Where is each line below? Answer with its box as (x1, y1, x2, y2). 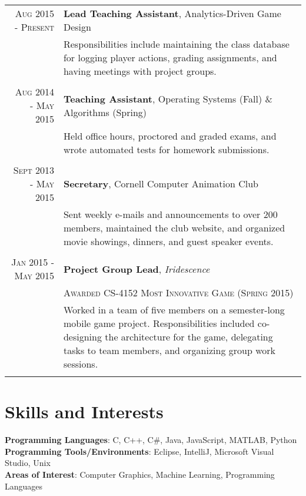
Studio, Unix (5, 457, 51, 469)
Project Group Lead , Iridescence (63, 262, 210, 276)
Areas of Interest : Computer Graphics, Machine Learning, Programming (5, 468, 275, 480)
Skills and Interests (5, 399, 164, 424)
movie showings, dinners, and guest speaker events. (63, 234, 274, 248)
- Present (15, 20, 54, 34)
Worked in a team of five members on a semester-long (63, 303, 285, 316)
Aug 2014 (15, 85, 54, 98)
